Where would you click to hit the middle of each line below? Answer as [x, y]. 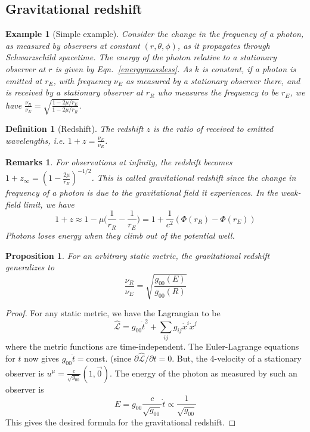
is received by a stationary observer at [74, 92]
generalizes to [30, 267]
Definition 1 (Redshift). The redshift [75, 129]
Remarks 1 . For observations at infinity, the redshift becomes [119, 162]
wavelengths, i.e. [35, 140]
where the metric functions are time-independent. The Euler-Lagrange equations [152, 346]
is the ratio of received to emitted [213, 129]
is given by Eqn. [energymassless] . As [123, 68]
